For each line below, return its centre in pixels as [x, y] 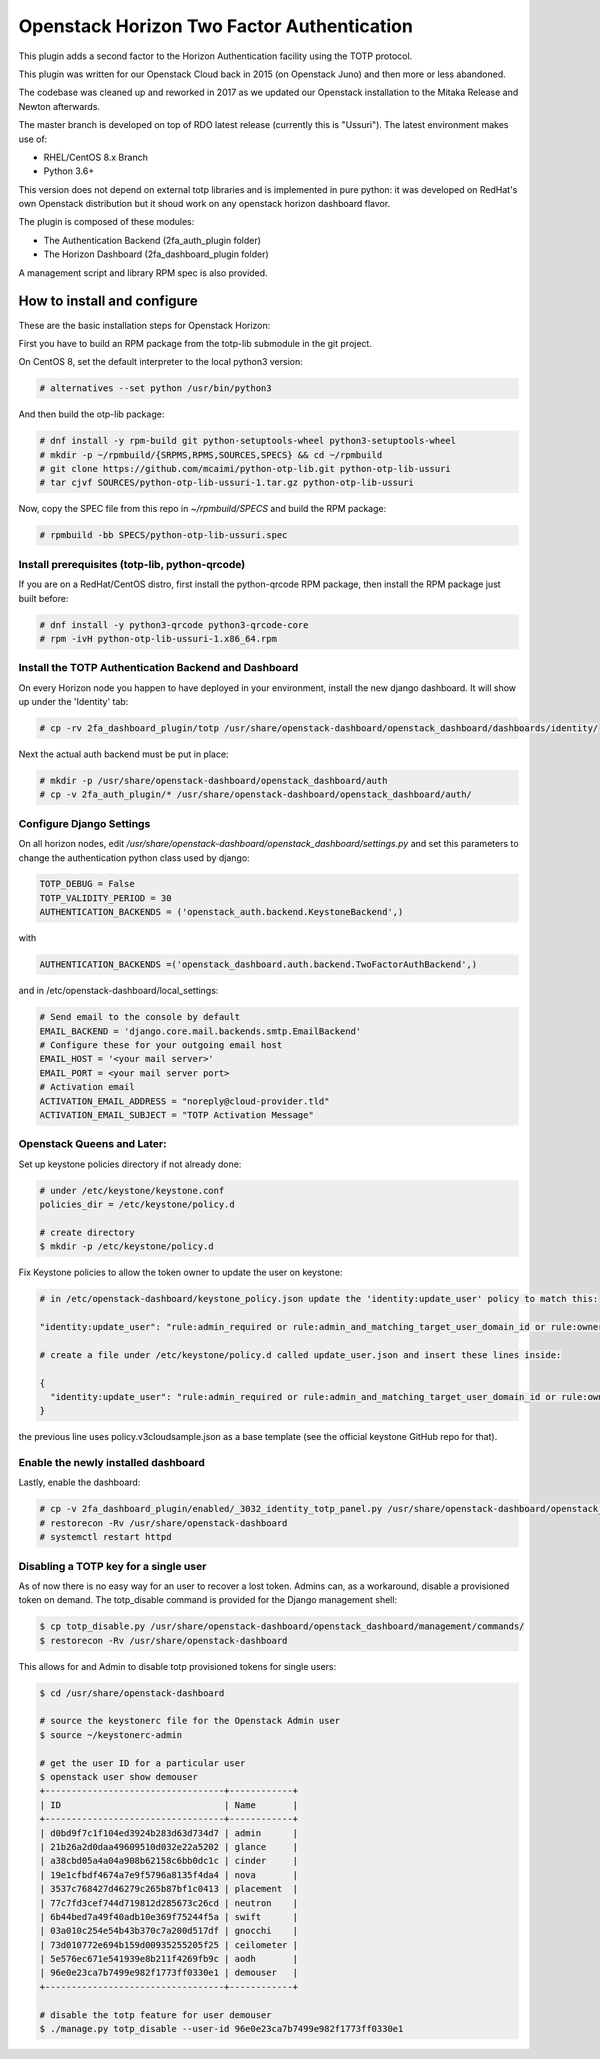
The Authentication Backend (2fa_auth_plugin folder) [152, 240]
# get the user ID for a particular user [142, 1763]
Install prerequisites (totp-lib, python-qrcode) [132, 564]
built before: [43, 598]
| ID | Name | [169, 1804]
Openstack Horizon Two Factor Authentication [216, 26]
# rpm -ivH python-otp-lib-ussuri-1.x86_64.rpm [158, 638]
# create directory [87, 1232]
